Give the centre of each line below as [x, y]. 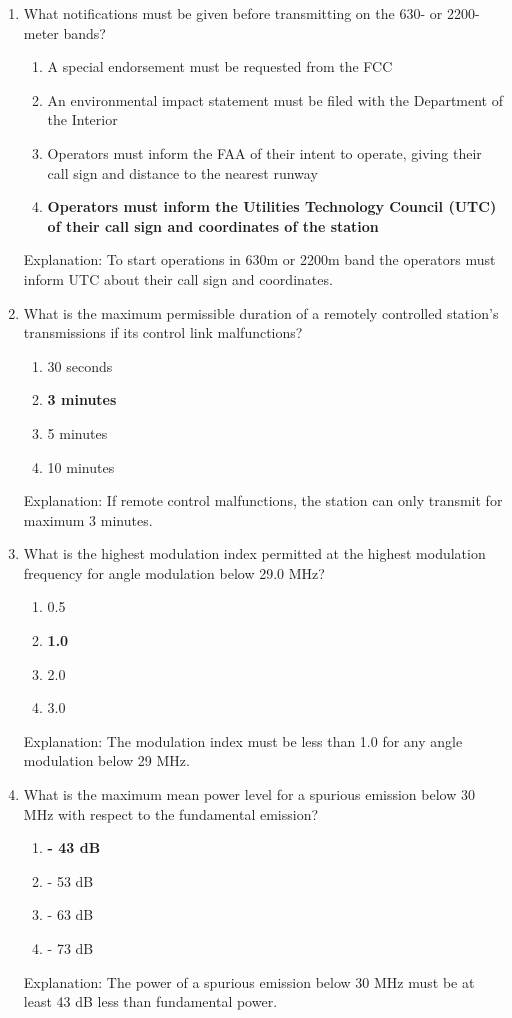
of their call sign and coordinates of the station [213, 225]
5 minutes [77, 432]
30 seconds [80, 365]
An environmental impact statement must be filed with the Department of [275, 99]
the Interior [82, 119]
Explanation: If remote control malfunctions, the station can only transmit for [263, 500]
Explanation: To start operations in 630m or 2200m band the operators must [259, 259]
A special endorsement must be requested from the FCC [220, 66]
